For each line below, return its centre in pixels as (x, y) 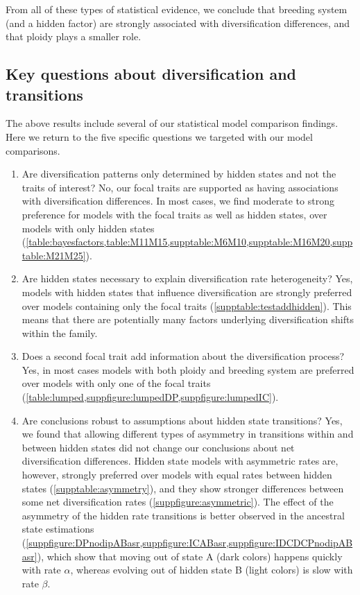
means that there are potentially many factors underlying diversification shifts (188, 319)
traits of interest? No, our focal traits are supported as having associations (180, 187)
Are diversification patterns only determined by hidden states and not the (179, 174)
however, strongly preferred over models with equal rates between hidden (177, 475)
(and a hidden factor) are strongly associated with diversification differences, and (178, 23)
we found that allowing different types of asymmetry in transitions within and (188, 434)
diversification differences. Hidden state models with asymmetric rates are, (180, 461)
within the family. (60, 333)
